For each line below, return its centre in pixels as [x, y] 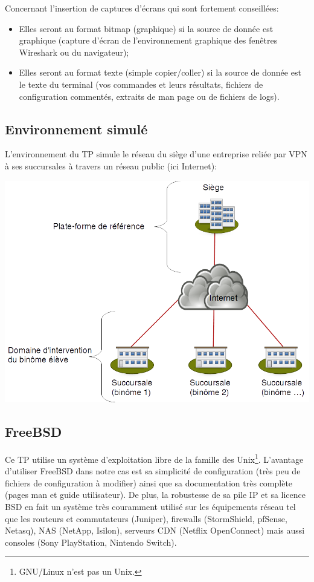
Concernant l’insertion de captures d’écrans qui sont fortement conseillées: [142, 8]
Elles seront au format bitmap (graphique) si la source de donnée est [146, 28]
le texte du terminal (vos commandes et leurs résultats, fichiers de [141, 84]
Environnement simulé [76, 129]
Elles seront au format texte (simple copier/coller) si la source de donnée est [160, 72]
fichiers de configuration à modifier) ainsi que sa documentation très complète [149, 482]
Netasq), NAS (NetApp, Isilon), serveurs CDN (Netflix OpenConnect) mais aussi [155, 530]
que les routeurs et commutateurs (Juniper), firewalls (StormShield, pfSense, [146, 518]
